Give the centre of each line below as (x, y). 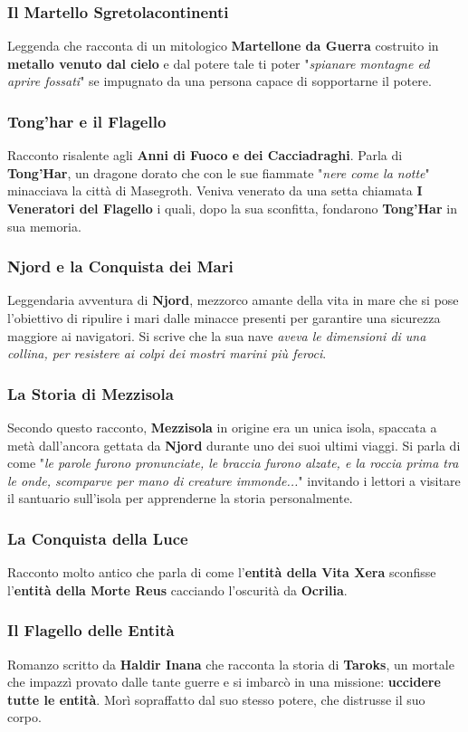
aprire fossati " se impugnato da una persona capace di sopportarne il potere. (220, 81)
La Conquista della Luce (98, 538)
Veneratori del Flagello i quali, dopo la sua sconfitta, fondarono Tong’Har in (232, 208)
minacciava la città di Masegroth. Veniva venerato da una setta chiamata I (215, 190)
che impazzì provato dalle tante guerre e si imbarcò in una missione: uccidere (224, 682)
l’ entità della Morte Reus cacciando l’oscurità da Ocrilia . (177, 589)
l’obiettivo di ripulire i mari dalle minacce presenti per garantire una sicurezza (224, 318)
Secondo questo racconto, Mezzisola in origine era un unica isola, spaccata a (222, 427)
